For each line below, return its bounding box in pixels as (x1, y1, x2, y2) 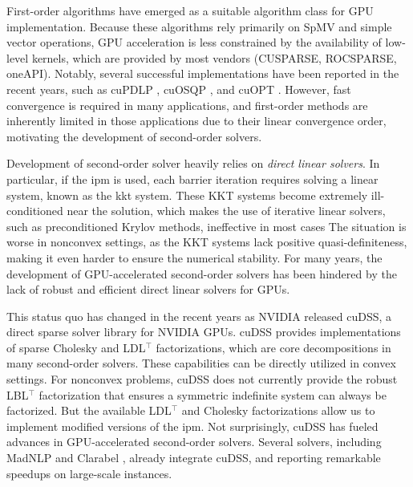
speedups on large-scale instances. (6, 465, 172, 481)
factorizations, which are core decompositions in (156, 339, 391, 355)
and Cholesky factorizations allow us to (181, 402, 375, 419)
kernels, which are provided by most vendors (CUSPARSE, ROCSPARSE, (31, 49, 397, 66)
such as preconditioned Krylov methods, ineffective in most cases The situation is (6, 217, 407, 234)
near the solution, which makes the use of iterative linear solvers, (67, 202, 386, 219)
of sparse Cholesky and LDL (6, 339, 146, 355)
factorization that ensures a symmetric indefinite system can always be (38, 386, 387, 403)
